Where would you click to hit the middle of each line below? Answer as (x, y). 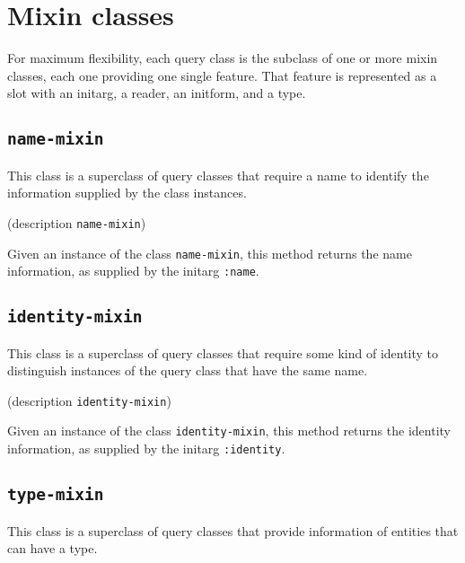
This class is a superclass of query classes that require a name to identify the (218, 175)
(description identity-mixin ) (89, 400)
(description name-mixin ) (77, 222)
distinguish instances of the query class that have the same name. (188, 370)
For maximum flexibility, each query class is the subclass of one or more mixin (223, 58)
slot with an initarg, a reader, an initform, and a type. (157, 93)
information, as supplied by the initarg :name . (133, 271)
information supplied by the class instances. (127, 193)
